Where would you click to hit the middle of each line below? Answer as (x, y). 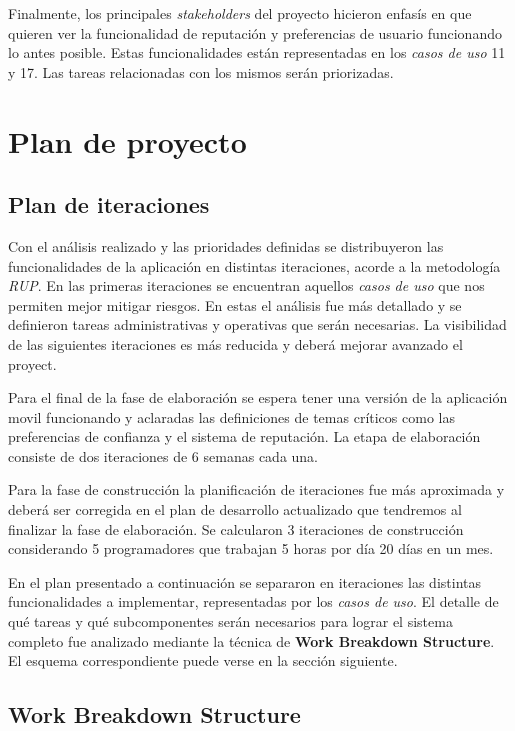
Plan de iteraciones (109, 204)
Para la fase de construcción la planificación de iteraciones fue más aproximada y (256, 489)
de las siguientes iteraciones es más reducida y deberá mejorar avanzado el (235, 343)
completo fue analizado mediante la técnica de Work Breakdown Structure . (251, 640)
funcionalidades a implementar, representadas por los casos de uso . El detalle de (253, 601)
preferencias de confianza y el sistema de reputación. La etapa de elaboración (244, 436)
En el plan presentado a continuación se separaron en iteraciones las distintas (244, 581)
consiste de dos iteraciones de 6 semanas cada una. (163, 455)
